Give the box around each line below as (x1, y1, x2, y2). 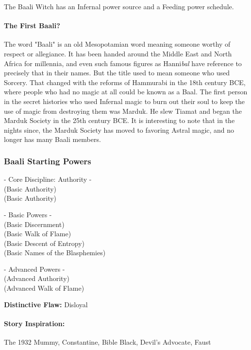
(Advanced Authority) (4, 273, 70, 283)
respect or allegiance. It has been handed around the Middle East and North (4, 48, 232, 58)
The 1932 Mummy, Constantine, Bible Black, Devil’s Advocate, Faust (4, 337, 211, 347)
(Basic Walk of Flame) (4, 228, 71, 239)
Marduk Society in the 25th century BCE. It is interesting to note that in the (4, 115, 235, 125)
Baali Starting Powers (4, 155, 91, 167)
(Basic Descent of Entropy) (4, 238, 85, 248)
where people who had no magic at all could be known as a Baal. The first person (4, 87, 248, 97)
